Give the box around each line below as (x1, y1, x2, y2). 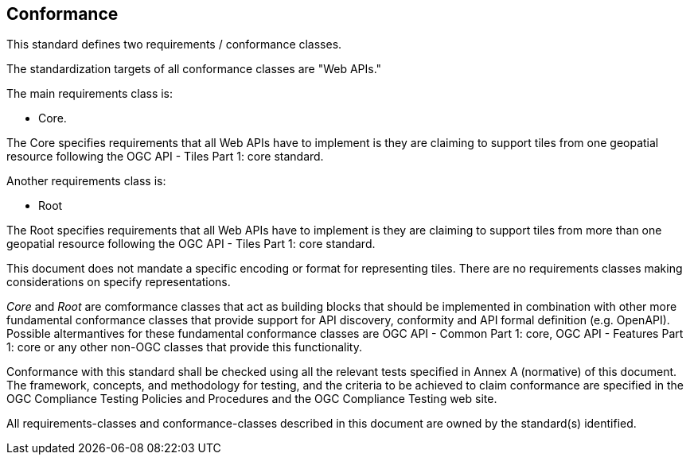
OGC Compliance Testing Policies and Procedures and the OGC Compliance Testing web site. (6, 392, 497, 406)
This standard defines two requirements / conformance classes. (6, 37, 342, 52)
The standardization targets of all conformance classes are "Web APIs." (6, 62, 382, 76)
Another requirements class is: (6, 174, 166, 188)
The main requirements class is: (6, 87, 173, 101)
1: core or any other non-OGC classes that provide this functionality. (6, 340, 362, 354)
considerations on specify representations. (6, 275, 231, 289)
